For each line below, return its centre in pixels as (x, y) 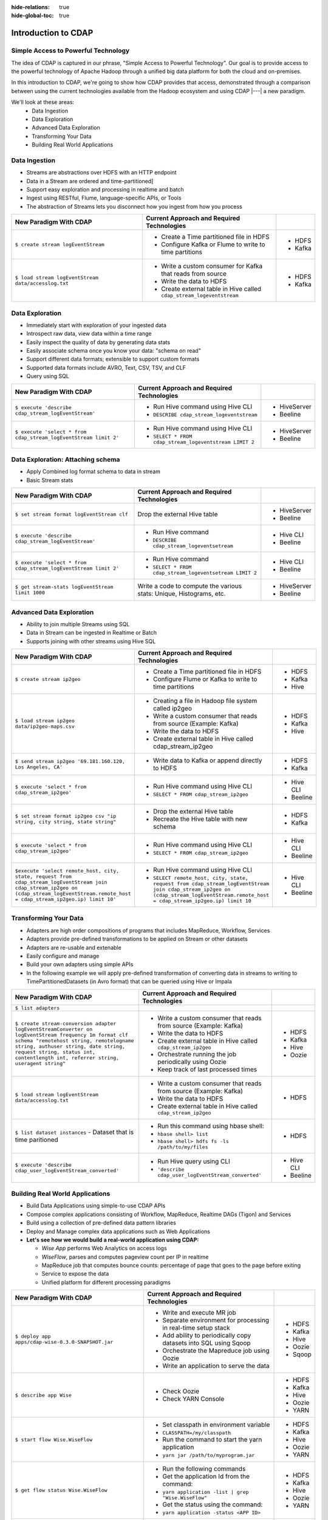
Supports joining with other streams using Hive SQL (91, 641)
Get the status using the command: (213, 1505)
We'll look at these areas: (43, 102)
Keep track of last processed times (207, 1069)
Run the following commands (204, 1469)
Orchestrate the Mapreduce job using (216, 1351)
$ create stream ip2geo (48, 679)
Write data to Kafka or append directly (207, 761)
